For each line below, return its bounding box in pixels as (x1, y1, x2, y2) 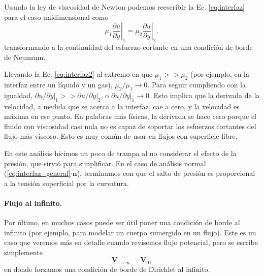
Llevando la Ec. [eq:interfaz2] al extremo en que (4, 69, 153, 79)
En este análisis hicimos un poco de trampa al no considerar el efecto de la (4, 147, 237, 158)
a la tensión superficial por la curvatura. (4, 177, 129, 188)
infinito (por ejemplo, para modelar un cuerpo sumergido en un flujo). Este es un (4, 227, 256, 237)
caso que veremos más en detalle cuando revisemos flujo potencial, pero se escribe (4, 237, 258, 248)
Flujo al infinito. (4, 197, 62, 208)
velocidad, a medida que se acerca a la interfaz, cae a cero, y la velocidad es (4, 101, 240, 111)
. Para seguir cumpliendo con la (147, 79, 246, 89)
